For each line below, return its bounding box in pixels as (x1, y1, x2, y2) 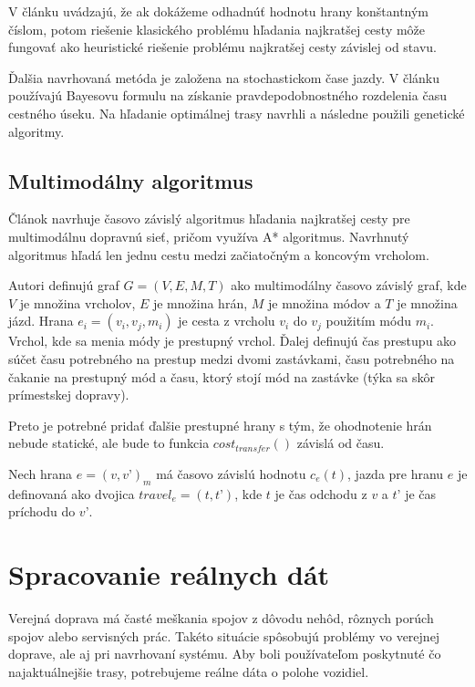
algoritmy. (8, 121, 65, 141)
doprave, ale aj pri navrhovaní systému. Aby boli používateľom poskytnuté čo (8, 644, 441, 663)
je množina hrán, (152, 293, 248, 312)
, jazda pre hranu (347, 463, 444, 483)
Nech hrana (8, 463, 73, 483)
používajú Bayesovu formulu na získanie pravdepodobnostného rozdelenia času (8, 86, 447, 105)
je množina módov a (267, 293, 381, 312)
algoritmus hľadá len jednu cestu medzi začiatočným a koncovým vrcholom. (8, 245, 429, 264)
